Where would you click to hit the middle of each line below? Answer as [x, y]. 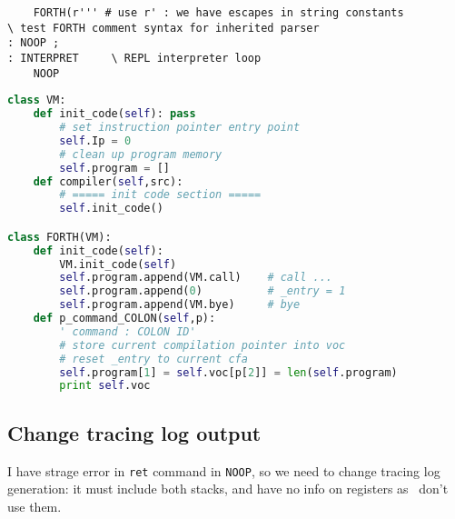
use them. [35, 506]
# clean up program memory [141, 154]
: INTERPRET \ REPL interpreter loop [134, 58]
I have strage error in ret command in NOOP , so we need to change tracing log [224, 470]
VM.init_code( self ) [118, 264]
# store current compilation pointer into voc [203, 345]
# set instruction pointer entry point [180, 128]
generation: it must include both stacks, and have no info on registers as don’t [228, 489]
